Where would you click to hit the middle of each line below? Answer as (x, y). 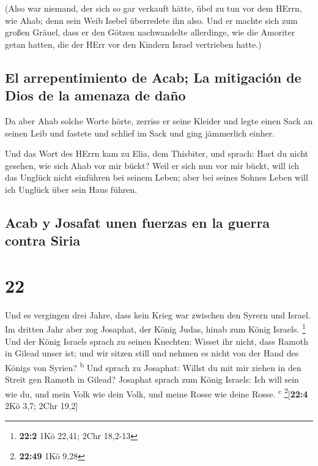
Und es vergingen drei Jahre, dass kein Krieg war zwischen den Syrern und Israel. (158, 314)
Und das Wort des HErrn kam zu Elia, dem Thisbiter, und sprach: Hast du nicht (157, 153)
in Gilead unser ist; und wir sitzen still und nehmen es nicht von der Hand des (152, 353)
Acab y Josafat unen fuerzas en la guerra (138, 222)
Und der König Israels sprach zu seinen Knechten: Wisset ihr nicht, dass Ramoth (157, 341)
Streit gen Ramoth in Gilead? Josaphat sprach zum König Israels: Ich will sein (152, 379)
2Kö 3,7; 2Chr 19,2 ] (42, 405)
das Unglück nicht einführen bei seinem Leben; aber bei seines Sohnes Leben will (157, 177)
